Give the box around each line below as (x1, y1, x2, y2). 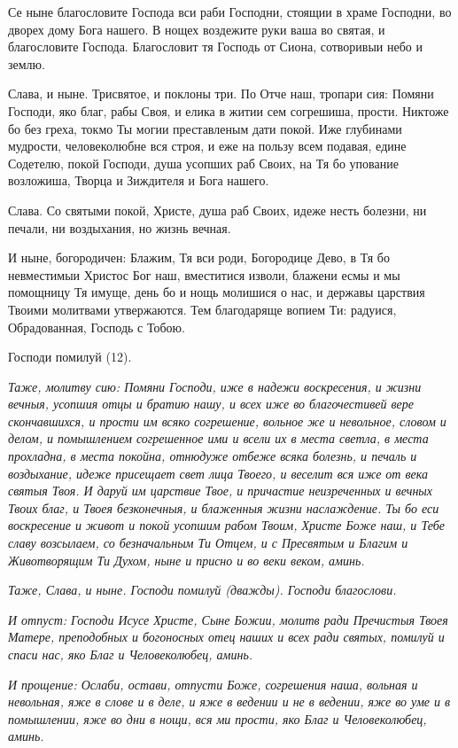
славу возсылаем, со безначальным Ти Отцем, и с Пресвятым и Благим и (8, 534, 408, 552)
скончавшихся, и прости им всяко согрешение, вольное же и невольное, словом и (8, 411, 446, 430)
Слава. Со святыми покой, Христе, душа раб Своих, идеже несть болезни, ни (8, 200, 427, 219)
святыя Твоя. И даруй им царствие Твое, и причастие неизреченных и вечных (8, 481, 433, 500)
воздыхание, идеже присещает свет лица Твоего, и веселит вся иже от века (8, 464, 428, 482)
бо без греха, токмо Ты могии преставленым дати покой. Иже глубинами (8, 119, 402, 137)
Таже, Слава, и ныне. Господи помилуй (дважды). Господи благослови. (8, 580, 397, 599)
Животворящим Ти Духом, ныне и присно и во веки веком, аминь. (8, 550, 365, 569)
